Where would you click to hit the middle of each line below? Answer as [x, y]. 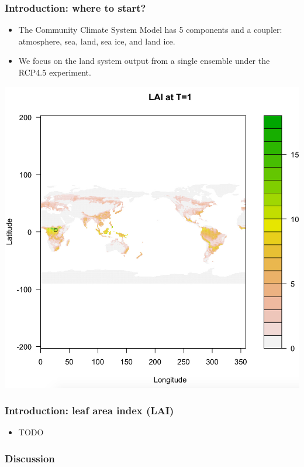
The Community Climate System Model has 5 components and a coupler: [150, 30]
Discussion [30, 458]
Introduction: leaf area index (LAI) [89, 410]
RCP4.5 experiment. [55, 72]
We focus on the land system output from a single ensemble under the [144, 61]
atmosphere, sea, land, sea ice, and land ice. [97, 41]
